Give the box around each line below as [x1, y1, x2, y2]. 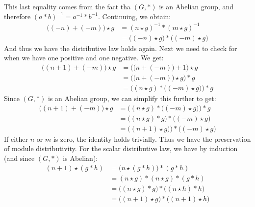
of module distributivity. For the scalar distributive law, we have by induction [4, 143, 238, 154]
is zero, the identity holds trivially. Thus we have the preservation [53, 133, 251, 144]
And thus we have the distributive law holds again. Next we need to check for [4, 43, 237, 53]
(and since [4, 153, 35, 163]
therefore [4, 11, 31, 21]
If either [4, 133, 28, 144]
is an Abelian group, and [159, 1, 233, 11]
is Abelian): [63, 153, 98, 163]
